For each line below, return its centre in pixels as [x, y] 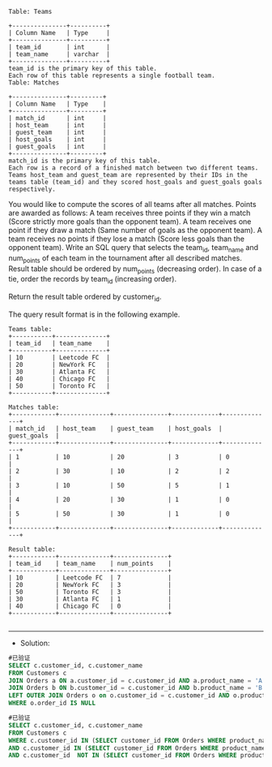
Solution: [35, 643]
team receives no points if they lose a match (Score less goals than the [127, 239]
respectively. [32, 189]
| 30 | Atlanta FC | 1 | [90, 599]
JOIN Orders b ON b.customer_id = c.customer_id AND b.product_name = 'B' [137, 688]
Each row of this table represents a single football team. [112, 75]
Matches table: [34, 407]
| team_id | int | [59, 47]
